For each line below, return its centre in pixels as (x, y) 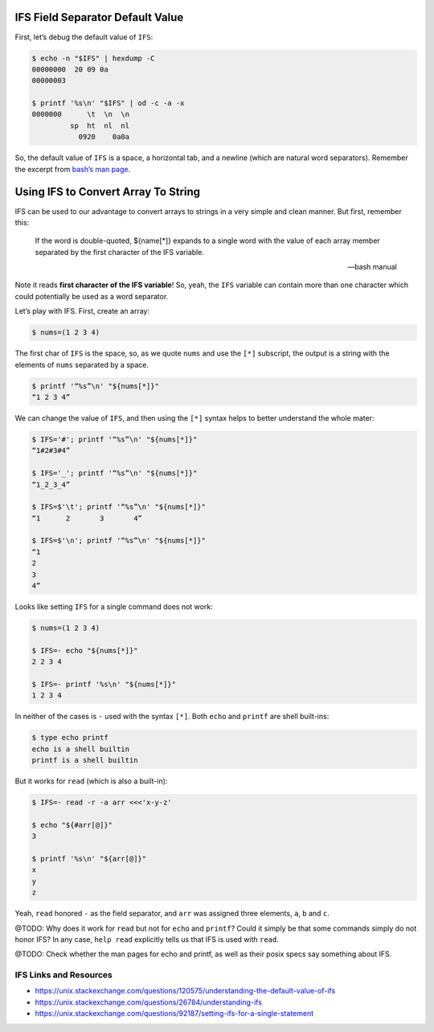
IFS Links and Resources (63, 975)
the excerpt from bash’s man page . (73, 169)
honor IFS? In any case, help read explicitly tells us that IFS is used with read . (147, 939)
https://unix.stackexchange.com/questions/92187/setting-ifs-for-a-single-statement (174, 1013)
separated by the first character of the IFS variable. (120, 252)
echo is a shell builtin (81, 749)
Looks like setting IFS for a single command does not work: (114, 606)
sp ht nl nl (100, 125)
